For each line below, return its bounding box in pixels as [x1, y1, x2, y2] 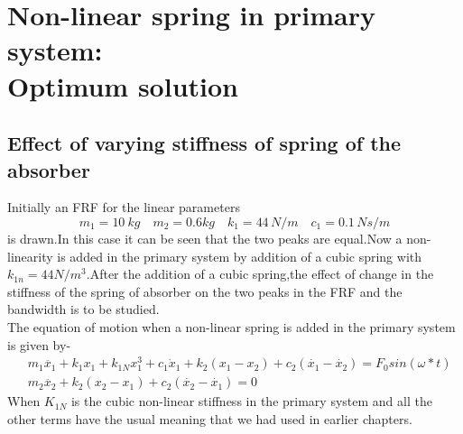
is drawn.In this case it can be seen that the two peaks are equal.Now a [7, 228, 403, 247]
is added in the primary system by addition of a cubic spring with [57, 246, 422, 265]
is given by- [7, 335, 71, 354]
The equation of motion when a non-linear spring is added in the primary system [7, 317, 456, 336]
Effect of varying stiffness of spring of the [7, 129, 402, 157]
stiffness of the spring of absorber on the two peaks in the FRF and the [7, 282, 403, 300]
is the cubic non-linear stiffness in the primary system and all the [70, 392, 432, 411]
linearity [7, 246, 53, 265]
